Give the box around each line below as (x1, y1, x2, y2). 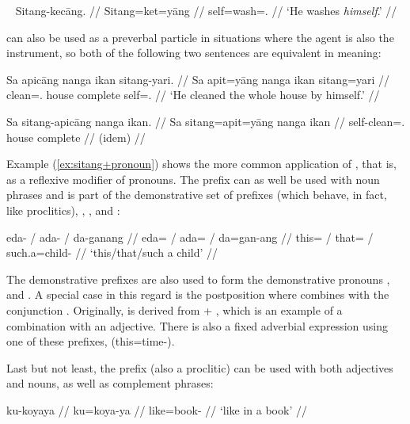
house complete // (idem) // (6, 128, 146, 145)
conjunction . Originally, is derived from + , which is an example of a (6, 301, 343, 318)
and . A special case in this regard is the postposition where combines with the (6, 286, 389, 303)
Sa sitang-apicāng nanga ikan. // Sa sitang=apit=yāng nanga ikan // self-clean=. (6, 113, 405, 129)
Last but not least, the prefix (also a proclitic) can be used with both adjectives (6, 359, 393, 376)
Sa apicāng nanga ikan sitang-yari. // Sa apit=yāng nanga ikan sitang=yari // (6, 71, 390, 87)
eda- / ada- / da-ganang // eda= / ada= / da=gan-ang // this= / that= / (6, 228, 374, 245)
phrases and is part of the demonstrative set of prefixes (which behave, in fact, (6, 186, 387, 203)
